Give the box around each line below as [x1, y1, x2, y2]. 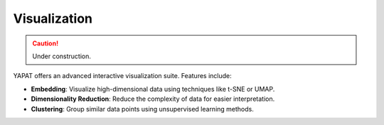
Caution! [32, 39, 59, 48]
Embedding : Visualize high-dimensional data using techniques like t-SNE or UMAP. [31, 85, 275, 93]
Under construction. [32, 52, 92, 60]
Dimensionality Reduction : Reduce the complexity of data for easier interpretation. [31, 94, 275, 103]
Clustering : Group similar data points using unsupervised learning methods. [31, 104, 254, 113]
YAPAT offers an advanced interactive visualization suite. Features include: [13, 72, 233, 80]
